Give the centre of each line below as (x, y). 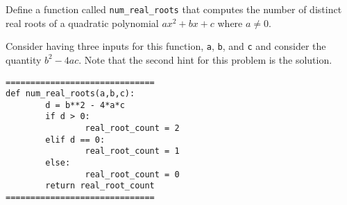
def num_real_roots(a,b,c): (70, 94)
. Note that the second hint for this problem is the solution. (205, 59)
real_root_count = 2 (132, 128)
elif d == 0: (75, 140)
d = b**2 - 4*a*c (85, 105)
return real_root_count (100, 186)
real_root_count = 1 (132, 151)
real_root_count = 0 (132, 174)
